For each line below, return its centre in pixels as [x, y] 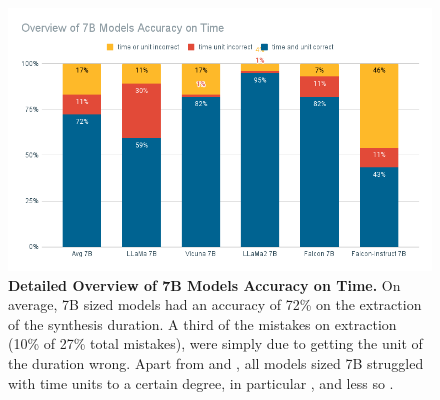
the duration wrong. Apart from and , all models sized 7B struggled [216, 362]
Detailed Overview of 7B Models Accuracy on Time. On [204, 284]
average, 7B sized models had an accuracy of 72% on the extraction [215, 304]
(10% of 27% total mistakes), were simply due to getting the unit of [215, 343]
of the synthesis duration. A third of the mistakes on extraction [202, 323]
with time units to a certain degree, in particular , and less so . [201, 382]
